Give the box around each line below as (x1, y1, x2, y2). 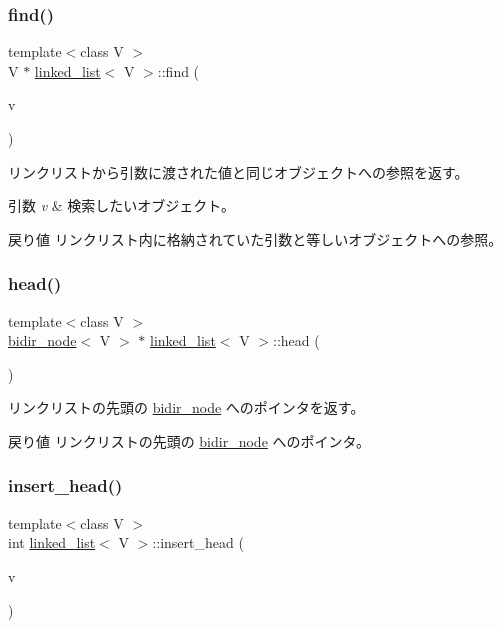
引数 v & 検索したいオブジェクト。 (8, 195, 236, 216)
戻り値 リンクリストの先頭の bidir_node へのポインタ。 (8, 430, 371, 451)
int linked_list (8, 532, 96, 553)
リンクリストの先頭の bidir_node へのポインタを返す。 (8, 397, 365, 418)
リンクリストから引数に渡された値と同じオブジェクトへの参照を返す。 (8, 161, 469, 182)
